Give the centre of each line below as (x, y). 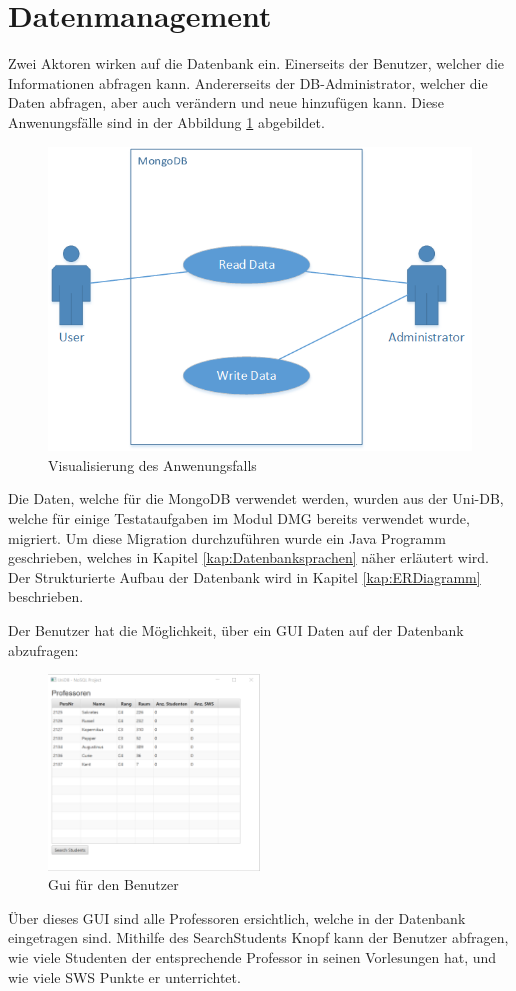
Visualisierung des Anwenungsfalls (152, 464)
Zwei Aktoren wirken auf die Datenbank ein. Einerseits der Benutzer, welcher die (256, 63)
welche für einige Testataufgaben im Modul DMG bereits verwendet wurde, (239, 517)
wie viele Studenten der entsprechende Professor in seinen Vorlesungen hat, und (252, 957)
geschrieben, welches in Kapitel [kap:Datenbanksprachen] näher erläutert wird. (248, 557)
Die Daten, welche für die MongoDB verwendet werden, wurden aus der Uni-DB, (256, 498)
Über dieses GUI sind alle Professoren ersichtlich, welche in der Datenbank (237, 917)
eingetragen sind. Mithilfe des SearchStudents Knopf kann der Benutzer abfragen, (258, 937)
